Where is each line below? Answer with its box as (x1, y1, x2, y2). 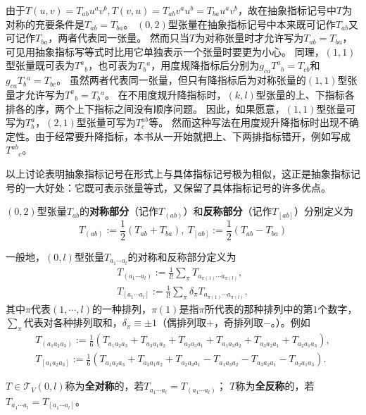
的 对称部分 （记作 (80, 204, 159, 218)
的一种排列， (91, 301, 151, 316)
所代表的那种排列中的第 (204, 301, 313, 316)
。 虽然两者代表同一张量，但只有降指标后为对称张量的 (56, 73, 306, 87)
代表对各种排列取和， (23, 315, 122, 330)
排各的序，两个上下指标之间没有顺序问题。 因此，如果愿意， (6, 101, 285, 116)
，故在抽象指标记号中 (237, 3, 336, 17)
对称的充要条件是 (6, 16, 84, 31)
